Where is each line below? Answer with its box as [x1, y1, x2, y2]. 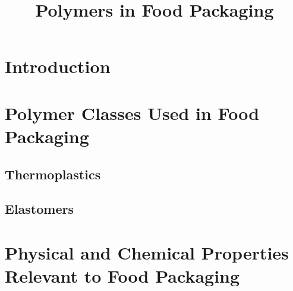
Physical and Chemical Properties [5, 240, 289, 264]
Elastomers [5, 200, 74, 218]
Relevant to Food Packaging [5, 264, 240, 288]
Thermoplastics [5, 165, 101, 183]
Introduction [5, 54, 111, 78]
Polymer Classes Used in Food [5, 100, 260, 125]
